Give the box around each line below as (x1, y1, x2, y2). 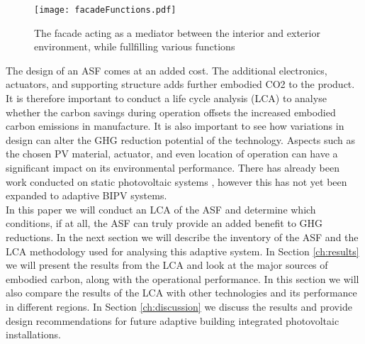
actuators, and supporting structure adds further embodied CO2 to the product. (6, 77, 355, 91)
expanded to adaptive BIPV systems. (6, 188, 167, 203)
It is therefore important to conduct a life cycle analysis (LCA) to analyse (6, 91, 327, 106)
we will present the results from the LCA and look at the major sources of (6, 257, 328, 272)
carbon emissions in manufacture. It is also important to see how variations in (6, 118, 344, 133)
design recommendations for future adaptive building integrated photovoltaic (6, 313, 339, 328)
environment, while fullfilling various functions (34, 39, 235, 54)
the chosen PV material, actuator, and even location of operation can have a (6, 146, 338, 161)
